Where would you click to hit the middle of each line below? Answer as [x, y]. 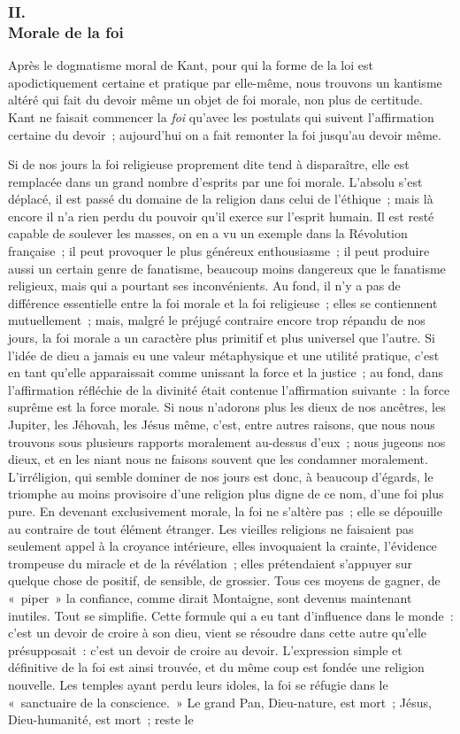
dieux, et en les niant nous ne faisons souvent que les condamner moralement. [218, 459]
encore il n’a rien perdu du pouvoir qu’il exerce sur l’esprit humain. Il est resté [221, 216]
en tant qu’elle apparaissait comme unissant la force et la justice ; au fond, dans [226, 372]
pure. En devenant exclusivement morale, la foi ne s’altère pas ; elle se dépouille [225, 510]
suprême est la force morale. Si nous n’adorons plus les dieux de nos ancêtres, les [227, 407]
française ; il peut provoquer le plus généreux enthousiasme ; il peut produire [219, 251]
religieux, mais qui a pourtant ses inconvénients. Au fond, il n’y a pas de [204, 286]
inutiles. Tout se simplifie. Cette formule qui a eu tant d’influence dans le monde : [231, 615]
